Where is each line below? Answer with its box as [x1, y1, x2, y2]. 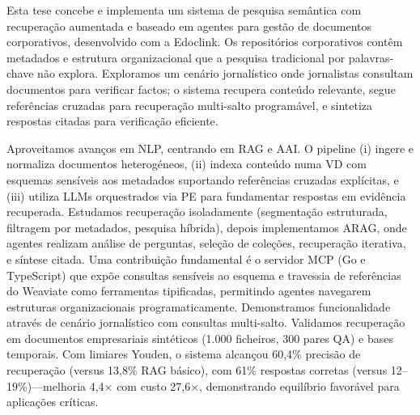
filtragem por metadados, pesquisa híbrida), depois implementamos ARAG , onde [6, 218, 407, 235]
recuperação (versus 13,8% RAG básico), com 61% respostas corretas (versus [6, 362, 388, 379]
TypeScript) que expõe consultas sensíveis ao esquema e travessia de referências [6, 266, 401, 283]
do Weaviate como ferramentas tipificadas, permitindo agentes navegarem [6, 282, 371, 299]
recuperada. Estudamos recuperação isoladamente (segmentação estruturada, [6, 203, 388, 220]
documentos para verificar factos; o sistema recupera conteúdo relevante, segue [6, 80, 396, 97]
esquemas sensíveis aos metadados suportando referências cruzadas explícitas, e [6, 171, 399, 188]
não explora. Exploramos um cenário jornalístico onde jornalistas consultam [37, 65, 414, 82]
